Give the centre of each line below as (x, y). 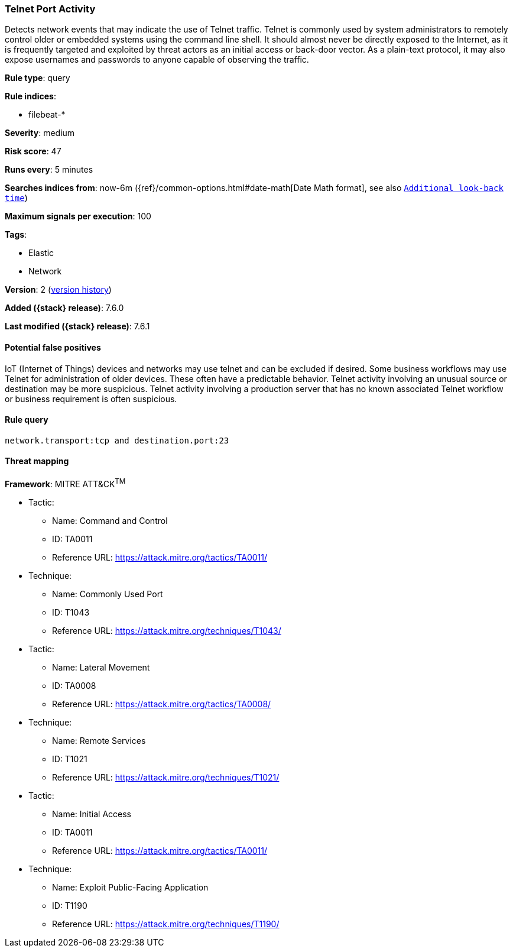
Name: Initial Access (92, 814)
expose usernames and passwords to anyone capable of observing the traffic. (157, 60)
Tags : (16, 235)
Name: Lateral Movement (101, 667)
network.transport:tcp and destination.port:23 (117, 440)
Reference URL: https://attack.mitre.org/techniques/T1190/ (166, 924)
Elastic (41, 253)
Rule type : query (38, 78)
